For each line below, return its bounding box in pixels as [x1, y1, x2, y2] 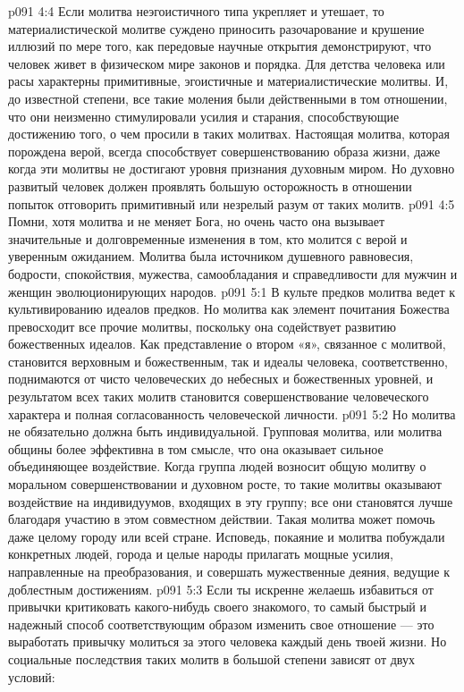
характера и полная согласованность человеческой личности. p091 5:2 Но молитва [8, 404, 456, 423]
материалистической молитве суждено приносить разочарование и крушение [8, 19, 425, 38]
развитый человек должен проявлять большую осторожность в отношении [8, 176, 412, 195]
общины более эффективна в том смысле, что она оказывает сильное [8, 439, 384, 458]
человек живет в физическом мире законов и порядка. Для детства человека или [8, 54, 445, 72]
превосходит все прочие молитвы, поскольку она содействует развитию [8, 316, 397, 335]
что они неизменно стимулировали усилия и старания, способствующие [8, 106, 400, 125]
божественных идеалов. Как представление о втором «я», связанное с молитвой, [8, 334, 446, 353]
